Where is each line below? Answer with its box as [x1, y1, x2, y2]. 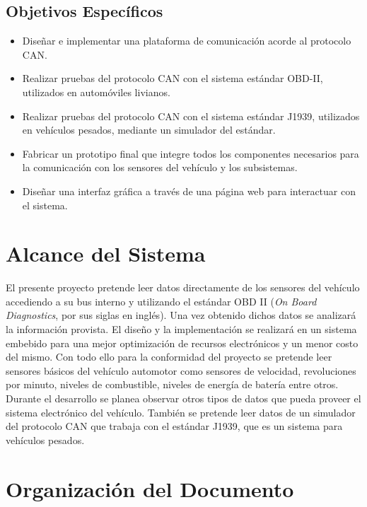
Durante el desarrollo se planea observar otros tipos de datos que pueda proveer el [6, 391, 361, 406]
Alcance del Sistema [6, 239, 206, 268]
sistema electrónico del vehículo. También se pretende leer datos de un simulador [6, 404, 356, 419]
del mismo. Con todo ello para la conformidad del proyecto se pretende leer [6, 349, 332, 364]
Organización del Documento [6, 474, 294, 503]
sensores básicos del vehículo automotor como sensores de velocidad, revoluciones [6, 363, 356, 378]
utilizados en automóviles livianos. [22, 84, 170, 99]
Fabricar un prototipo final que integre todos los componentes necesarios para [22, 146, 359, 161]
